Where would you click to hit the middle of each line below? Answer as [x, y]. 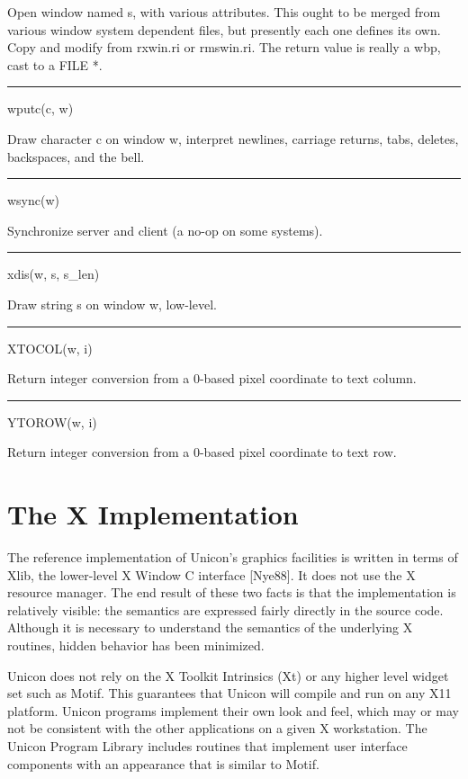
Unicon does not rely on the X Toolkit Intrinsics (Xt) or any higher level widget [228, 675]
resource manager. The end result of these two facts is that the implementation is [232, 592]
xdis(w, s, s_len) [54, 274]
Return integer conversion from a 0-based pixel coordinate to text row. [202, 452]
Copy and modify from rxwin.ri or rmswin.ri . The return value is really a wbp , [224, 47]
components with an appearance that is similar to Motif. [163, 763]
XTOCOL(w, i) [50, 348]
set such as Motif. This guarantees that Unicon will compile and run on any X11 [229, 693]
